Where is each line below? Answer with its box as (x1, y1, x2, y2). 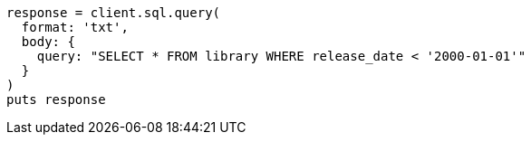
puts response (6, 92, 106, 107)
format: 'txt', (21, 20, 129, 34)
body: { (21, 34, 75, 49)
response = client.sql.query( (6, 5, 221, 20)
